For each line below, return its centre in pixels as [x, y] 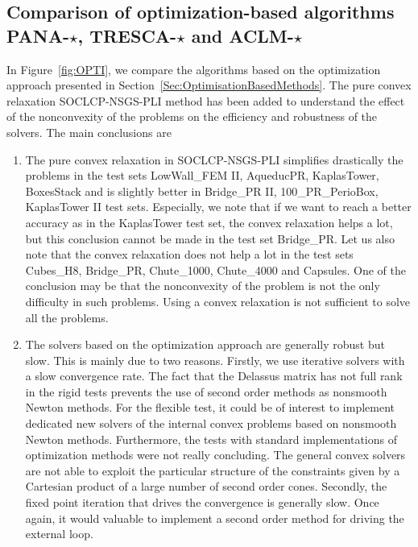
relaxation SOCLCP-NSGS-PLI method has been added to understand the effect [206, 100]
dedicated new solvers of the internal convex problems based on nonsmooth [211, 423]
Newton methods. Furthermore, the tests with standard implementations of [211, 439]
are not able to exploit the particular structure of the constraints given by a [213, 470]
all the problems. [67, 317]
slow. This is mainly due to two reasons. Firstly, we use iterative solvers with [215, 360]
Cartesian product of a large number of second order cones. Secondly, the [206, 486]
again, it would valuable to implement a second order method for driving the [215, 518]
